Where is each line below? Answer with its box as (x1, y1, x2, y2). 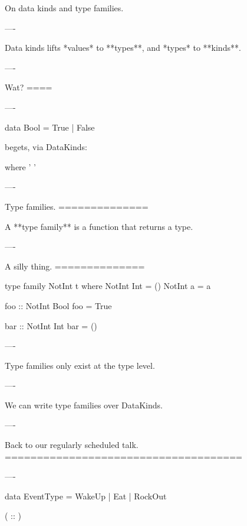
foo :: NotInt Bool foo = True (5, 299, 112, 311)
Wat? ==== (5, 81, 52, 93)
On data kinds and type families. (5, 2, 124, 14)
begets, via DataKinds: (5, 141, 87, 153)
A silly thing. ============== (5, 259, 145, 272)
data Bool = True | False (5, 121, 95, 133)
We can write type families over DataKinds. (5, 398, 163, 411)
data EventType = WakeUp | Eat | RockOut (5, 489, 167, 502)
